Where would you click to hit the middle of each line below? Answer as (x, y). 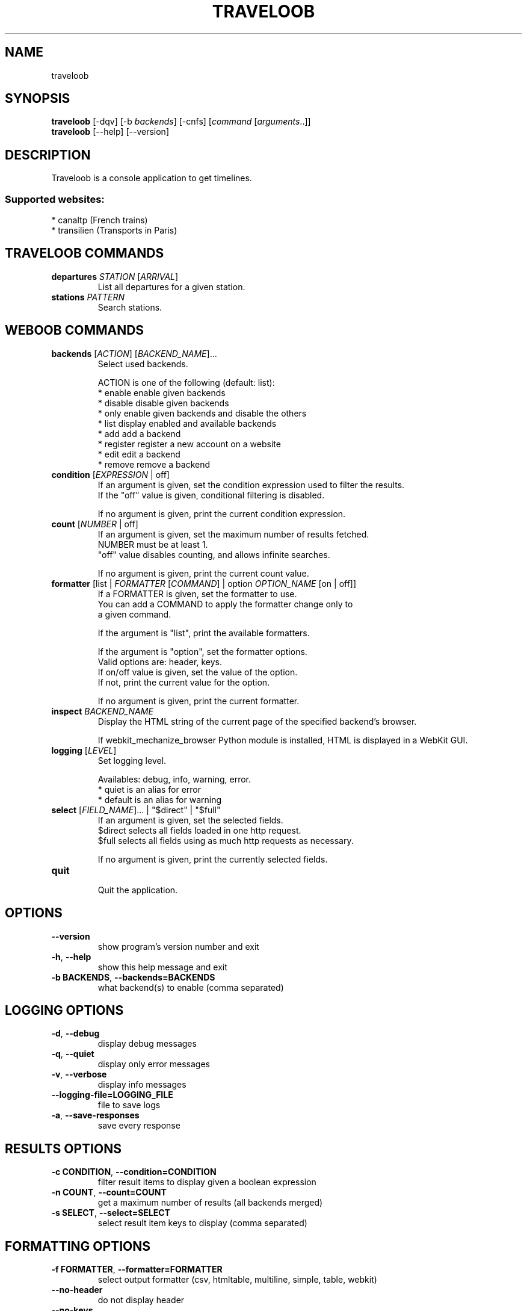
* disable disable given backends (163, 403)
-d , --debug (76, 1034)
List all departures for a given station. (171, 287)
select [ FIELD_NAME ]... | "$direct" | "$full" (136, 810)
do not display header (141, 1300)
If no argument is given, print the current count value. (203, 573)
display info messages (142, 1085)
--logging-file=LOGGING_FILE (112, 1095)
